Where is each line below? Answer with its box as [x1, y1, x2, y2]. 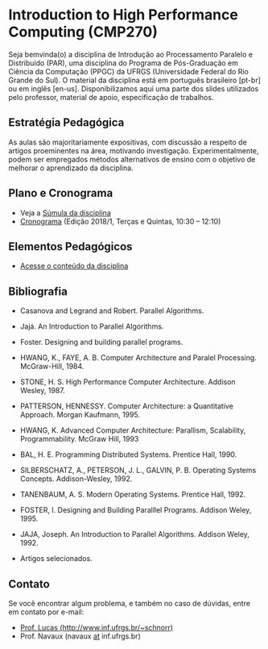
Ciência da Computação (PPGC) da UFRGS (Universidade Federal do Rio [8, 66, 249, 76]
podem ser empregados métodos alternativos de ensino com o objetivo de [8, 154, 256, 164]
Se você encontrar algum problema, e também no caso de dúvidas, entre [8, 599, 251, 608]
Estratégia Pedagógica [8, 115, 125, 130]
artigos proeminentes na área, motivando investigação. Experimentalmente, [8, 145, 259, 155]
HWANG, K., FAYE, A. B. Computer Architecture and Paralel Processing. [19, 353, 258, 362]
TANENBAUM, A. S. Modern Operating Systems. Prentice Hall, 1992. [19, 490, 246, 500]
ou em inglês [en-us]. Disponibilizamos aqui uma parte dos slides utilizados [8, 83, 259, 94]
